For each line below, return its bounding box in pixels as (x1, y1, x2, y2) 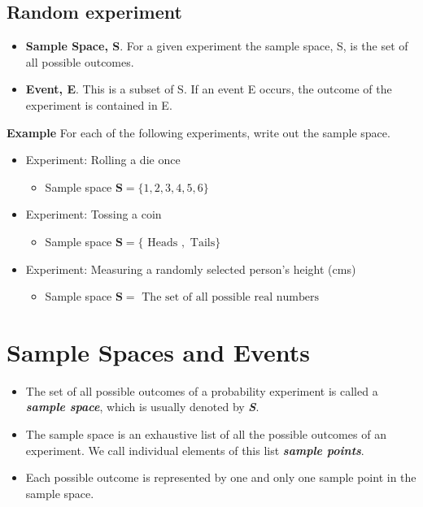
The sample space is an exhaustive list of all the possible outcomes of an (25, 426, 386, 443)
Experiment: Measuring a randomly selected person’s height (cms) (25, 260, 356, 277)
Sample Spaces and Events (7, 335, 311, 368)
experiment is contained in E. (25, 96, 172, 113)
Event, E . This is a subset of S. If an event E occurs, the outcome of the (25, 80, 392, 97)
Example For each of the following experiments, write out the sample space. (7, 123, 390, 141)
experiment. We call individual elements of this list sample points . (25, 441, 364, 458)
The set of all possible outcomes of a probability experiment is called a (25, 382, 378, 399)
